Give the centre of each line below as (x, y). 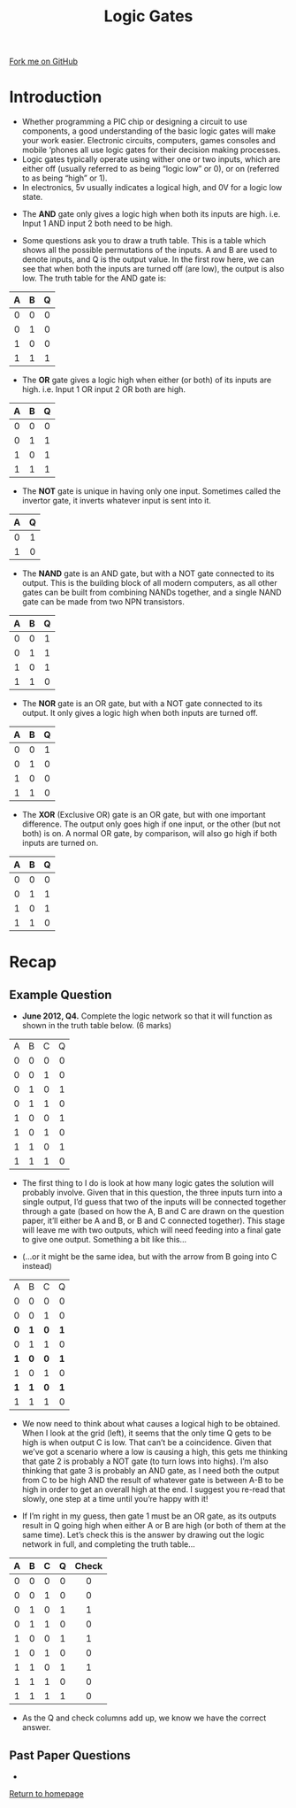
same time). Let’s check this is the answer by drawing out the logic (143, 1535)
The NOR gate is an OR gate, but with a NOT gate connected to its (142, 704)
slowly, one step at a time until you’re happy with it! (115, 1499)
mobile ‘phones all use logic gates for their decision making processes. (151, 150)
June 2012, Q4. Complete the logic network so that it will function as (147, 1016)
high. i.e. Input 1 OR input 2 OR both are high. (104, 389)
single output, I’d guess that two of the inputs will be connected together (154, 1202)
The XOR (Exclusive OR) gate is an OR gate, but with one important (144, 815)
